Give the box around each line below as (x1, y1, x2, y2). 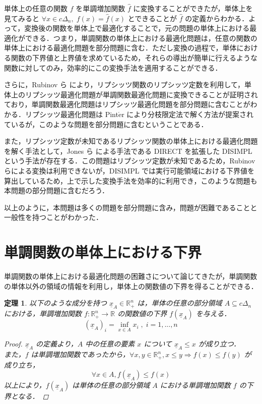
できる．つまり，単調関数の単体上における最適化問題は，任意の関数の (25, 32, 257, 43)
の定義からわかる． (185, 13, 249, 23)
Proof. (4, 338, 23, 349)
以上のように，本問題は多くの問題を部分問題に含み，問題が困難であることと (4, 202, 257, 212)
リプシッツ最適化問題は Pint (25, 108, 118, 119)
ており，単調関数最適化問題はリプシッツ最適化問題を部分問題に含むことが (4, 99, 250, 109)
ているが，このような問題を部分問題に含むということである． (4, 119, 208, 129)
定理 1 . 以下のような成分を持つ (4, 298, 107, 308)
